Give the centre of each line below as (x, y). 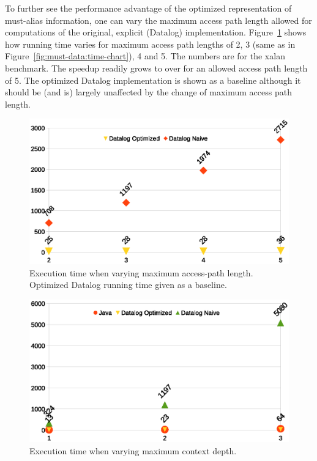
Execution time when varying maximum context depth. (133, 450)
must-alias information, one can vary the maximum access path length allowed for (158, 20)
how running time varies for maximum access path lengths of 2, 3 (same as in (150, 44)
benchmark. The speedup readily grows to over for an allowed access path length (156, 68)
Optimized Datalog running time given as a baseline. (128, 285)
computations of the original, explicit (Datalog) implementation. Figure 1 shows (156, 32)
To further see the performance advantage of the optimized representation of (148, 8)
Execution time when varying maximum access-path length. (141, 272)
